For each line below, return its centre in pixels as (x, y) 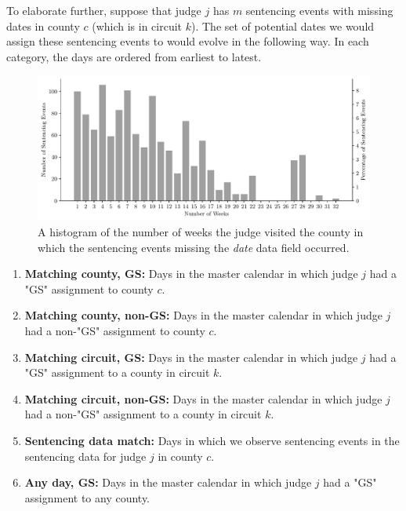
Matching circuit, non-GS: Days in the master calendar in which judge (203, 398)
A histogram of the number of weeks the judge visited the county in (201, 232)
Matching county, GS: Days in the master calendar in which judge (191, 274)
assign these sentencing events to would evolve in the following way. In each (188, 41)
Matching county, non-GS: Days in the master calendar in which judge (203, 315)
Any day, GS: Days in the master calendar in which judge (168, 482)
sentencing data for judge (85, 456)
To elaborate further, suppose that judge (104, 10)
